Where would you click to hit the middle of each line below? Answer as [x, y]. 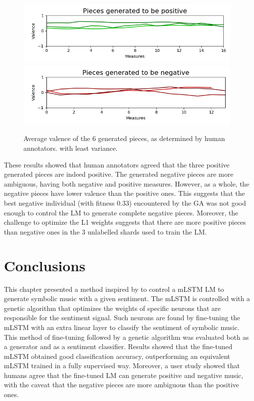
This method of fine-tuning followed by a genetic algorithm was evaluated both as [127, 337]
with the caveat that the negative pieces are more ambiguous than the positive [122, 385]
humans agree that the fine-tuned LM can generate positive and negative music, [124, 375]
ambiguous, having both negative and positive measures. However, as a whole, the [127, 183]
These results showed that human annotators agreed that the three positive [117, 164]
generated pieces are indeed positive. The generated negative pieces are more [119, 174]
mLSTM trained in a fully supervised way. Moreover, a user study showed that [122, 366]
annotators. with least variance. [71, 148]
